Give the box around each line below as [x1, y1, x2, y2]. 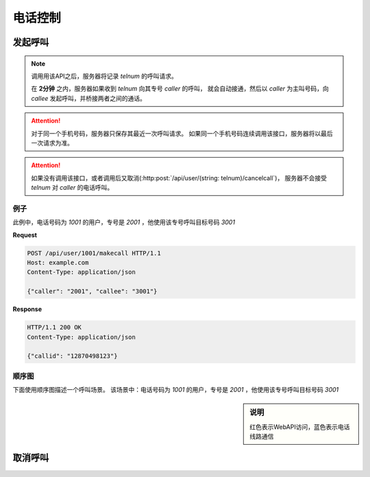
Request [12, 230, 38, 239]
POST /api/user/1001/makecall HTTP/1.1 [27, 249, 161, 257]
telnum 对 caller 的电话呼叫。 [31, 184, 114, 192]
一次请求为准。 [31, 138, 73, 147]
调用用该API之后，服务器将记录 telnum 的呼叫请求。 [31, 72, 177, 80]
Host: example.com [27, 258, 89, 267]
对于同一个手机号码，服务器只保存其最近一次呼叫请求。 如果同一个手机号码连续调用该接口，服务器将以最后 [31, 129, 333, 137]
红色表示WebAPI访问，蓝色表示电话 [249, 422, 350, 431]
